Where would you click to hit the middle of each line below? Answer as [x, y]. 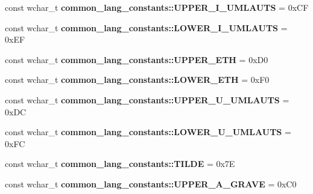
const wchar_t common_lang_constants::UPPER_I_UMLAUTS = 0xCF [157, 7]
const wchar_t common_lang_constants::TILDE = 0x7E [120, 164]
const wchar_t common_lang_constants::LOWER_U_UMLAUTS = [148, 132]
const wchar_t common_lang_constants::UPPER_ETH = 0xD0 [137, 59]
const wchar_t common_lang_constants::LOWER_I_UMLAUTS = [146, 27]
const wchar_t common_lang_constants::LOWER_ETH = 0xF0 [137, 80]
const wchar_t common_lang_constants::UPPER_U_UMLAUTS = [147, 99]
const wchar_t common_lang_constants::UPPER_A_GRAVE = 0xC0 [151, 183]
